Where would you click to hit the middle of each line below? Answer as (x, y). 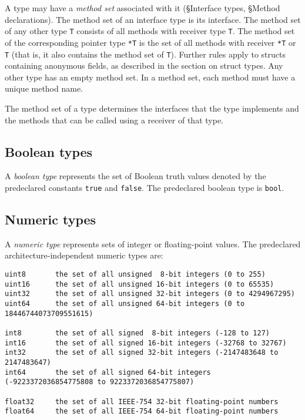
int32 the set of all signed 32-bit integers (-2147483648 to (142, 353)
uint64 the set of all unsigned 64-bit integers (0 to (125, 303)
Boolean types (49, 151)
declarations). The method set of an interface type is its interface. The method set (153, 19)
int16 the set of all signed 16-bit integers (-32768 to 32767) (146, 343)
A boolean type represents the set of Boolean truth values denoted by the (135, 176)
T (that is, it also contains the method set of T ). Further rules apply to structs (145, 54)
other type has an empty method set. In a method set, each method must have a (150, 77)
